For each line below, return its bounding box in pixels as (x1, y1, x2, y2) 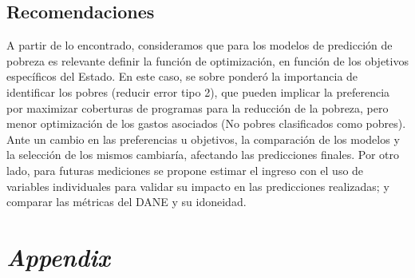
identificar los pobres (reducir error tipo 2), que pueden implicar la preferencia (6, 83, 390, 100)
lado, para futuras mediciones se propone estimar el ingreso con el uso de (6, 161, 364, 178)
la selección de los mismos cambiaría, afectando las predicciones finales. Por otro (6, 146, 399, 163)
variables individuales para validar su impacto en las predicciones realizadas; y (6, 177, 389, 194)
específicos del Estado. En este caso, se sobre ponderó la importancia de (6, 68, 358, 85)
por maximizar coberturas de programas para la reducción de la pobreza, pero (6, 99, 389, 116)
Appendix (6, 240, 110, 273)
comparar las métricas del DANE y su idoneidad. (6, 193, 247, 210)
